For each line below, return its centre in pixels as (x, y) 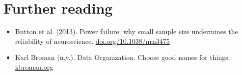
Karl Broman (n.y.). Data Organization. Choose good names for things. (122, 57)
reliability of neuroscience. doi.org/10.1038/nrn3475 (92, 41)
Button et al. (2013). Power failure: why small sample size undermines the (126, 31)
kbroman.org (34, 66)
